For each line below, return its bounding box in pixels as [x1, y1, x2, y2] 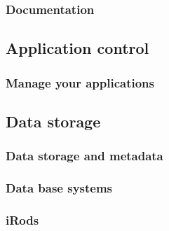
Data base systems [6, 179, 113, 197]
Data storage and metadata [6, 147, 163, 164]
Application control [6, 37, 149, 59]
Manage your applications [6, 73, 155, 91]
